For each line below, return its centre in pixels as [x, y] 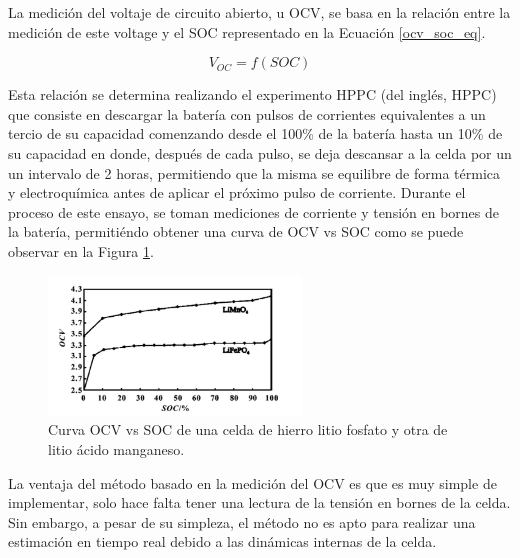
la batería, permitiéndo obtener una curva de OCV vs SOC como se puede [236, 231]
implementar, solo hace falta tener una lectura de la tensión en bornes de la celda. [259, 502]
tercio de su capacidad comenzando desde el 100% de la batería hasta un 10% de [255, 133]
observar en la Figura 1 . [81, 250]
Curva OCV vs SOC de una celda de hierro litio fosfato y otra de [248, 429]
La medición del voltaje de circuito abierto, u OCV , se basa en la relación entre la [259, 12]
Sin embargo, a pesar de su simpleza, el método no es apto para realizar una [242, 521]
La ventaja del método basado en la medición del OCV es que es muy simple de [252, 482]
